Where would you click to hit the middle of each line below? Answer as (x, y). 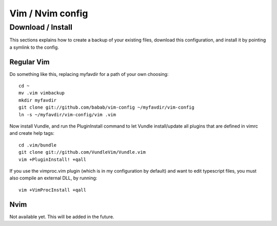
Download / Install (41, 27)
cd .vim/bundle (38, 145)
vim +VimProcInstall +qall (53, 190)
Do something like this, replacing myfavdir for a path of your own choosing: (89, 74)
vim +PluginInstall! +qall (53, 159)
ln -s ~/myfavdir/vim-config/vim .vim (67, 115)
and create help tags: (32, 133)
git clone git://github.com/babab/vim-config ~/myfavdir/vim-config (106, 107)
